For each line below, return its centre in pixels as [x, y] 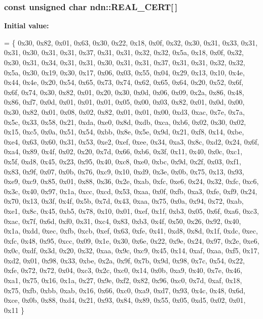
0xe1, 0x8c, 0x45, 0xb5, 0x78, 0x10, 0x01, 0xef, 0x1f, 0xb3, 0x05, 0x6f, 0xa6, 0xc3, [131, 211]
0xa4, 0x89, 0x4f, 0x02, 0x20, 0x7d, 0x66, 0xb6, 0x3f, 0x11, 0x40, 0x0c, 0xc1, [123, 151]
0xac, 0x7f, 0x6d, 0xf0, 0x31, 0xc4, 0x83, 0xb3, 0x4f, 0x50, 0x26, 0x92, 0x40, [123, 221]
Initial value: [27, 26]
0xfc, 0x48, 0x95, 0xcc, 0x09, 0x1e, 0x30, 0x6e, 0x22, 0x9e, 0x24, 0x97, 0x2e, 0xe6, [132, 240]
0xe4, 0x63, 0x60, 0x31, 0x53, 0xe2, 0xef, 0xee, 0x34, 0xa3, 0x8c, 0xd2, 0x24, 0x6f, [132, 141]
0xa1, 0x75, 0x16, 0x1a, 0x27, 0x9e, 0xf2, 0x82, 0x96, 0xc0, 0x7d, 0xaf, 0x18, [123, 280]
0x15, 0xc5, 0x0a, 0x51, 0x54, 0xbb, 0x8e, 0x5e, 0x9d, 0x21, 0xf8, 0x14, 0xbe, [124, 132]
